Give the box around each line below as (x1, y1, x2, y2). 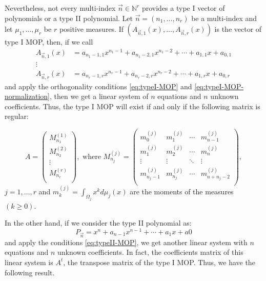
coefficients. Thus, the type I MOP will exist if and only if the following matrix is (5, 101, 260, 111)
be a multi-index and (191, 12, 257, 23)
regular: (5, 111, 29, 122)
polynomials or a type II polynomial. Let (5, 12, 133, 23)
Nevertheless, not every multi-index (5, 3, 116, 13)
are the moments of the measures (130, 186, 234, 197)
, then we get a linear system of (49, 91, 149, 102)
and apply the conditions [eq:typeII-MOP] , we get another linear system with (5, 236, 248, 247)
